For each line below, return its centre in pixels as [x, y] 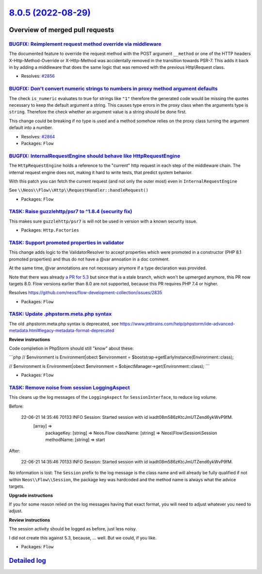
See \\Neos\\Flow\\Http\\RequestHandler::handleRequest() [79, 190]
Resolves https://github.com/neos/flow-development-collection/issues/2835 [86, 293]
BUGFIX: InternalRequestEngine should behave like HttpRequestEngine [95, 156]
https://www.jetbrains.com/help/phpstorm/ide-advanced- [177, 324]
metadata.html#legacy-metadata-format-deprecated [62, 330]
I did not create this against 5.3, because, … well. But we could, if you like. [83, 538]
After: [15, 451]
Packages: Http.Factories [50, 230]
